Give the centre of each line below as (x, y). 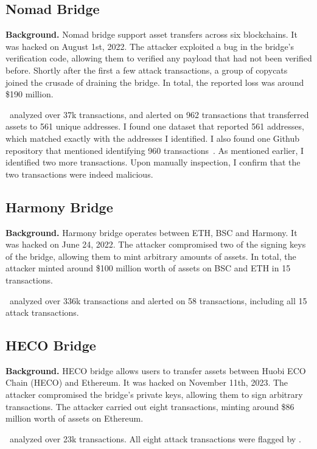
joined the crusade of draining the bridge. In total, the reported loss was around (155, 82)
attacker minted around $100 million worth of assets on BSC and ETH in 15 (148, 268)
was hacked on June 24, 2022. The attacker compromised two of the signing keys (156, 244)
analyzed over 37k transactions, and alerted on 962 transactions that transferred (159, 114)
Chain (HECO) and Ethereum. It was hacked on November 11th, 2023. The (147, 382)
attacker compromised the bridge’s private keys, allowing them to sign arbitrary (154, 395)
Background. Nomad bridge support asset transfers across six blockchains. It (152, 34)
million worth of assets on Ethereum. (75, 418)
